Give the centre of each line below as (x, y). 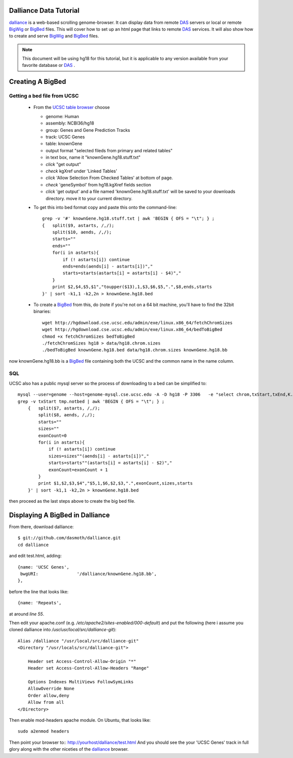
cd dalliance (33, 545)
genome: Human (62, 116)
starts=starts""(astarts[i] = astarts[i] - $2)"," (110, 463)
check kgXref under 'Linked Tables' (81, 171)
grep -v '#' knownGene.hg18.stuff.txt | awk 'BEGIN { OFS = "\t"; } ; (128, 219)
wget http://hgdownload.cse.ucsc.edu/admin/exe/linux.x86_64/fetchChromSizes (137, 323)
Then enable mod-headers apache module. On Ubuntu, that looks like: (80, 720)
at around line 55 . (27, 614)
